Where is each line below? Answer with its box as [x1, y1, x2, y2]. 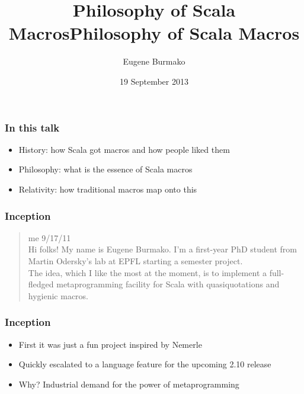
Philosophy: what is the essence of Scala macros [18, 163, 193, 175]
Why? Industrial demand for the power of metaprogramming [18, 377, 239, 390]
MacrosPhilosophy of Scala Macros [8, 21, 300, 45]
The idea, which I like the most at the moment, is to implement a [28, 266, 267, 278]
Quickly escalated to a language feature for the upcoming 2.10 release [18, 358, 271, 370]
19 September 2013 [120, 75, 188, 87]
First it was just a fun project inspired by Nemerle [18, 338, 202, 350]
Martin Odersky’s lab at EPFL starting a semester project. [28, 254, 243, 267]
